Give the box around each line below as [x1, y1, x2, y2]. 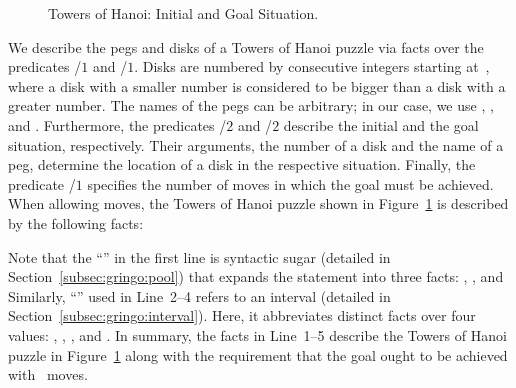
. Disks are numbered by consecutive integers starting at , [134, 56, 490, 77]
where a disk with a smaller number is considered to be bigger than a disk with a [8, 75, 506, 96]
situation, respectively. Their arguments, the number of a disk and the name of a [8, 134, 504, 155]
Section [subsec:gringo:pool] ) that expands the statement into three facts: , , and [8, 266, 504, 287]
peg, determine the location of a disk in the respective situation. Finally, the [8, 154, 476, 175]
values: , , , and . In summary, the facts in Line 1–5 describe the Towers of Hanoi [8, 324, 507, 345]
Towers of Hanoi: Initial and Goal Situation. [48, 3, 319, 23]
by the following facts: [8, 212, 144, 233]
